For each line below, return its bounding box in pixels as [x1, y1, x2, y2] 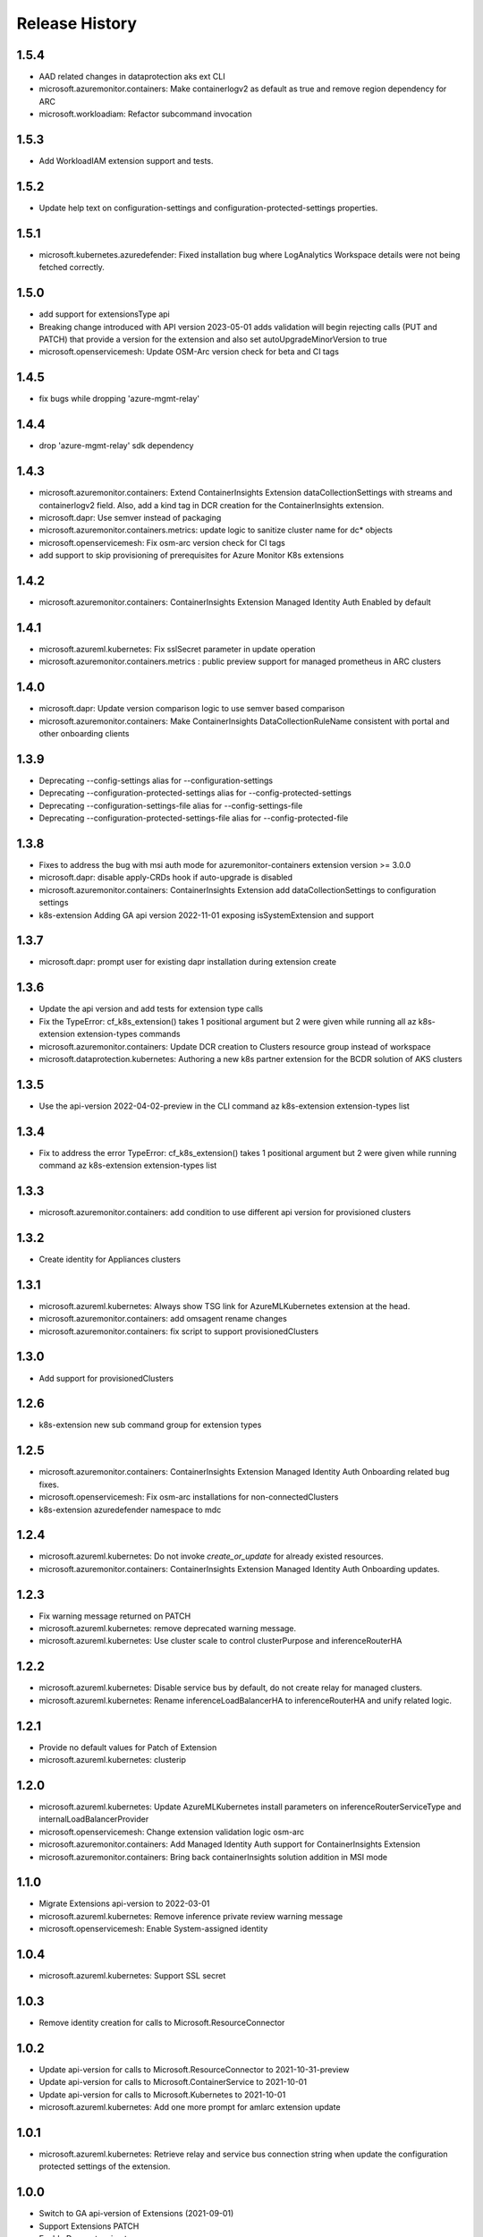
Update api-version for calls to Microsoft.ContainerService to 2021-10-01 [38, 2077, 308, 2088]
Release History [16, 13, 138, 33]
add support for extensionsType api [38, 309, 170, 319]
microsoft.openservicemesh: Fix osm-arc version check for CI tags [38, 537, 285, 548]
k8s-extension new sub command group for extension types [38, 1419, 262, 1431]
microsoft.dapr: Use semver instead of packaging [38, 512, 222, 523]
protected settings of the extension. [38, 2161, 171, 2172]
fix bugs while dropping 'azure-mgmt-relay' [38, 394, 200, 404]
